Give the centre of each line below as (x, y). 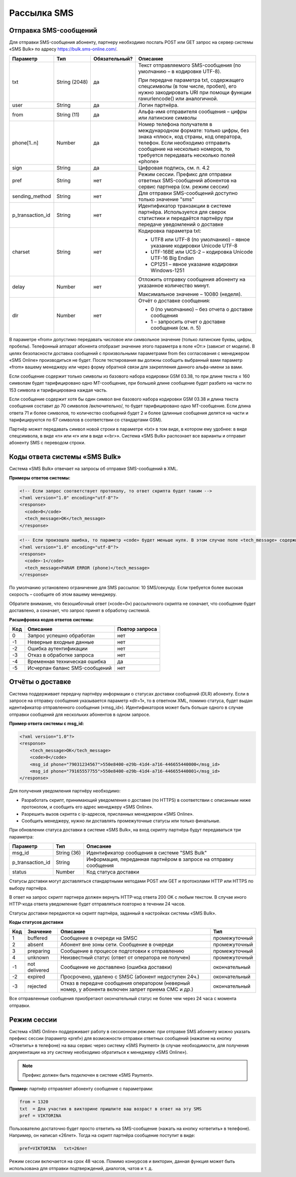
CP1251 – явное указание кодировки (194, 264)
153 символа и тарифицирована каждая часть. (58, 390)
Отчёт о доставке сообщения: (174, 301)
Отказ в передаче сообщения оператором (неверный (125, 983)
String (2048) (72, 82)
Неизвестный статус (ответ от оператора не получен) (126, 958)
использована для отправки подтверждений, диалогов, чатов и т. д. (81, 1168)
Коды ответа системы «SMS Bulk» (65, 457)
